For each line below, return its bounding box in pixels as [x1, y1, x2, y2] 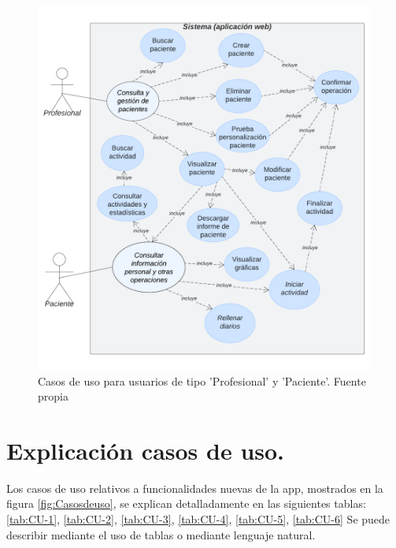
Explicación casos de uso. [6, 434, 285, 466]
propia [38, 388, 68, 404]
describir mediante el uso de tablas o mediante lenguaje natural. [6, 526, 316, 542]
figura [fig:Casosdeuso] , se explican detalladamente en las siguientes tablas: [6, 495, 366, 512]
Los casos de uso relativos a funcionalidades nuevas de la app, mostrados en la [6, 479, 383, 496]
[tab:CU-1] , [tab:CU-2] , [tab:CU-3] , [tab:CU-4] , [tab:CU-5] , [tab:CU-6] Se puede [6, 511, 390, 527]
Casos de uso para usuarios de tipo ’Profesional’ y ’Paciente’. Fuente [38, 372, 366, 389]
